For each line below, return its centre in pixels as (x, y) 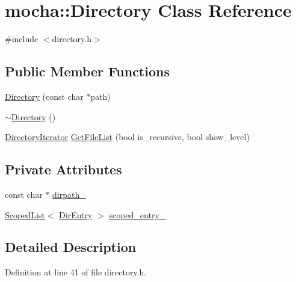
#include (22, 39)
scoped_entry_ (137, 214)
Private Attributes (63, 169)
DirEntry (76, 214)
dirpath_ (69, 194)
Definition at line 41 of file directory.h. (76, 272)
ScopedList (25, 214)
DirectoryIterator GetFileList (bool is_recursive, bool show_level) (127, 137)
